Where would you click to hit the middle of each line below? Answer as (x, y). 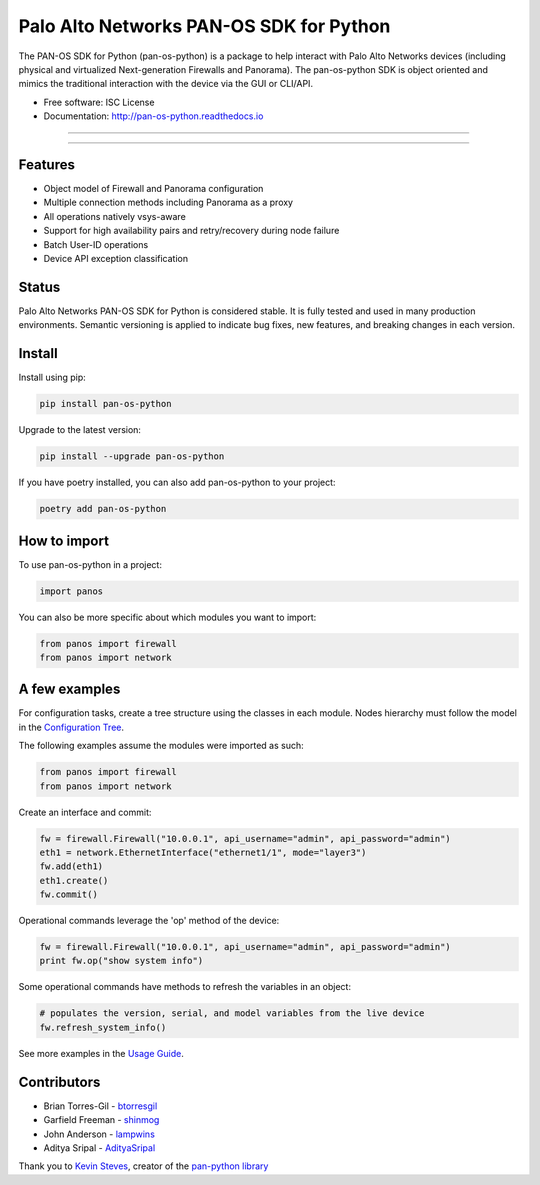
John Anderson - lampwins (99, 1134)
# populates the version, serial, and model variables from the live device (232, 1013)
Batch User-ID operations (96, 244)
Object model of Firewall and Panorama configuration (153, 189)
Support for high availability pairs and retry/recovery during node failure (191, 231)
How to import (64, 540)
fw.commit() (69, 894)
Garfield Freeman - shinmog (101, 1120)
